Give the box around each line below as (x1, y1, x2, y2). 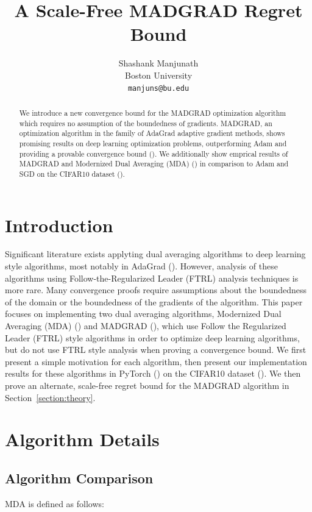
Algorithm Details (5, 427, 160, 452)
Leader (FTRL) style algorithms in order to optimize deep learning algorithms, (5, 331, 300, 344)
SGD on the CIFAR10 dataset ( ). (19, 168, 125, 179)
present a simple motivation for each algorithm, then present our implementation (5, 355, 307, 368)
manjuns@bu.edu (127, 84, 190, 93)
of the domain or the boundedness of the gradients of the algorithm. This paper (5, 295, 303, 308)
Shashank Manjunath (118, 57, 199, 69)
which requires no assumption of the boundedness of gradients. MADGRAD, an (19, 118, 272, 128)
